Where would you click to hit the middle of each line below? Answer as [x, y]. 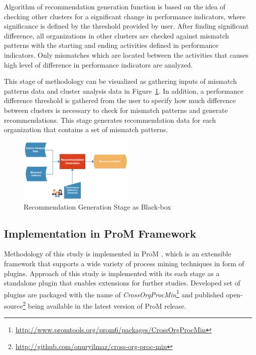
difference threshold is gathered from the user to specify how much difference [120, 100]
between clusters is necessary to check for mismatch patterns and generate [116, 110]
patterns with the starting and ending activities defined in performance [111, 45]
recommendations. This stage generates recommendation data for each [110, 120]
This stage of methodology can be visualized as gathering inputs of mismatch [120, 81]
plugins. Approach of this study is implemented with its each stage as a [112, 273]
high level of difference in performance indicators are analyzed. [98, 64]
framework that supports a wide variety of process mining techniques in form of [124, 263]
